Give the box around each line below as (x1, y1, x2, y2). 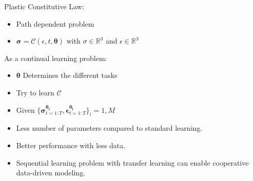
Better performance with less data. (16, 139, 126, 150)
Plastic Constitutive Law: (4, 1, 84, 11)
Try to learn (16, 87, 54, 97)
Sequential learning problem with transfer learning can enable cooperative (16, 157, 249, 168)
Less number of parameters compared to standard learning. (16, 123, 203, 133)
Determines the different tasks (23, 70, 118, 81)
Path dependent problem (16, 18, 94, 29)
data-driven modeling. (16, 167, 86, 178)
